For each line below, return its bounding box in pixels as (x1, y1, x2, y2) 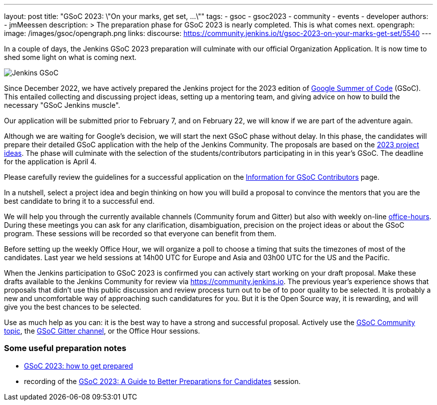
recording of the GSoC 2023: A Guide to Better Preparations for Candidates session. (24, 377, 301, 386)
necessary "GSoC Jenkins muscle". (4, 101, 120, 109)
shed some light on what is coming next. (4, 53, 137, 61)
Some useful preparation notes (4, 343, 127, 354)
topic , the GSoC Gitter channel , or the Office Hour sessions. (4, 327, 200, 335)
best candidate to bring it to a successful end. (4, 197, 155, 205)
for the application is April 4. (4, 157, 97, 166)
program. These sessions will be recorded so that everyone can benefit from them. (4, 229, 276, 238)
